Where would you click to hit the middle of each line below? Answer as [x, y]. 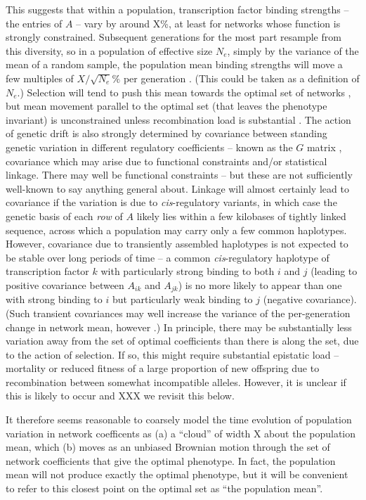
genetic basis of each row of [64, 216]
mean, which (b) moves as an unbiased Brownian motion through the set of [168, 447]
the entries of [34, 23]
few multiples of [40, 78]
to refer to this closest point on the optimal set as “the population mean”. [164, 488]
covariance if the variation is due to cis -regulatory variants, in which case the [171, 202]
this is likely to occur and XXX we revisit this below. [120, 396]
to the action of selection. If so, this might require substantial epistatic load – [172, 354]
